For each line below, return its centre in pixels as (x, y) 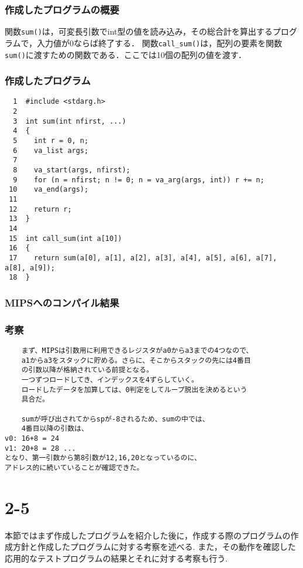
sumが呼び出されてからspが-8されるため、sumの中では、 (115, 419)
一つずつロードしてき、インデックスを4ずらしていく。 (110, 380)
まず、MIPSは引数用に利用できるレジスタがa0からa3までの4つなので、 (137, 350)
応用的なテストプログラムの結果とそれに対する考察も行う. (116, 558)
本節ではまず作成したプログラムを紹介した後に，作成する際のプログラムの (148, 535)
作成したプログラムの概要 (62, 9)
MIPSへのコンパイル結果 (62, 302)
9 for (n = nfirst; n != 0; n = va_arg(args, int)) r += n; (139, 180)
